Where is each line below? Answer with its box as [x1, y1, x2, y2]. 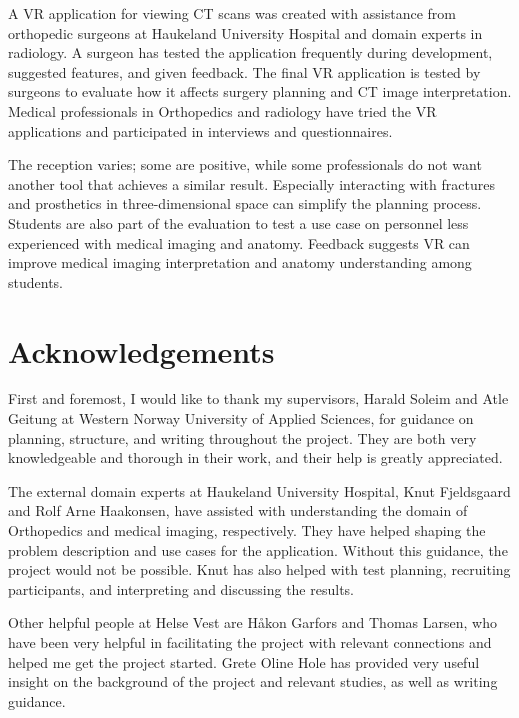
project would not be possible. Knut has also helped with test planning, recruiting [8, 559, 511, 580]
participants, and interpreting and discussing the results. [8, 578, 354, 599]
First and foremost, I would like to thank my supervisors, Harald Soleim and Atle [8, 388, 509, 409]
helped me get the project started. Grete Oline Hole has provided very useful [8, 651, 480, 672]
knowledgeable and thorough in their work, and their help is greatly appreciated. [8, 447, 503, 468]
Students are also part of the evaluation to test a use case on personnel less [8, 212, 469, 233]
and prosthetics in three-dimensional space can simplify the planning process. [8, 193, 482, 214]
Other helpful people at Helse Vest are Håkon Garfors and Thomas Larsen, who [8, 612, 497, 633]
